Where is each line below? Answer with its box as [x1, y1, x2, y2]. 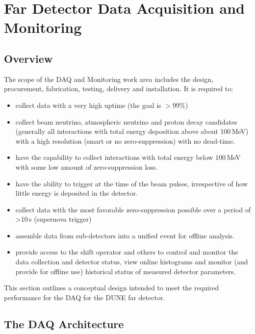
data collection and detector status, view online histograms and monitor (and [15, 257, 248, 267]
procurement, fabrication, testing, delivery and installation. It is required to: [4, 83, 233, 94]
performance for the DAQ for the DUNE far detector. [4, 292, 165, 302]
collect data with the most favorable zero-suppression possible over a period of [15, 204, 251, 214]
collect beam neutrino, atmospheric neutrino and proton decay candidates [15, 116, 237, 127]
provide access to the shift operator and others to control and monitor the [15, 247, 238, 257]
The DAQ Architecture [4, 316, 124, 331]
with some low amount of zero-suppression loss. [15, 161, 158, 172]
